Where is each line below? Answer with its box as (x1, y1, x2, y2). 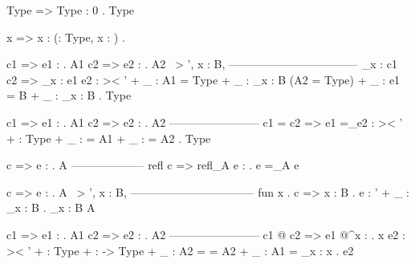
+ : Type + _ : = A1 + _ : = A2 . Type (6, 129, 211, 146)
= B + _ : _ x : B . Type (6, 87, 132, 104)
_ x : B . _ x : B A (6, 199, 96, 216)
